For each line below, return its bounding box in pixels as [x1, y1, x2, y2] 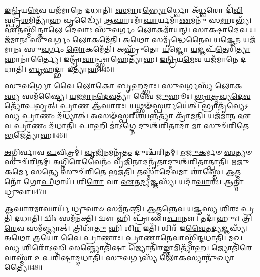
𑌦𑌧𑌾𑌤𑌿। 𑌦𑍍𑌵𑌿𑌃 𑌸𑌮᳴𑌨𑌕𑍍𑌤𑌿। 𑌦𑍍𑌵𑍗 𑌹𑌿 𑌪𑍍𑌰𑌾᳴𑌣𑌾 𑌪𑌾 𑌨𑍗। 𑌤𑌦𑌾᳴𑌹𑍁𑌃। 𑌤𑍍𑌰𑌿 [14, 213, 252, 223]
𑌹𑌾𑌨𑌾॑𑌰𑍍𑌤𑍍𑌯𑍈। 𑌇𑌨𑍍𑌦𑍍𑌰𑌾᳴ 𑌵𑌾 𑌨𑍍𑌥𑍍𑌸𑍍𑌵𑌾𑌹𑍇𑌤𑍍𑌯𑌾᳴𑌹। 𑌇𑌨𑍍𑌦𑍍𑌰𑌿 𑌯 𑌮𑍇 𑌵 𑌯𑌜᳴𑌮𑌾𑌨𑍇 [4, 53, 238, 64]
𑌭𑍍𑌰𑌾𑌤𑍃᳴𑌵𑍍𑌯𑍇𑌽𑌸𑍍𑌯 [201, 100, 248, 111]
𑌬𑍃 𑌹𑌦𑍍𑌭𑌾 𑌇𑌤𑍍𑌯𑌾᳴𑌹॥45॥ [29, 63, 114, 74]
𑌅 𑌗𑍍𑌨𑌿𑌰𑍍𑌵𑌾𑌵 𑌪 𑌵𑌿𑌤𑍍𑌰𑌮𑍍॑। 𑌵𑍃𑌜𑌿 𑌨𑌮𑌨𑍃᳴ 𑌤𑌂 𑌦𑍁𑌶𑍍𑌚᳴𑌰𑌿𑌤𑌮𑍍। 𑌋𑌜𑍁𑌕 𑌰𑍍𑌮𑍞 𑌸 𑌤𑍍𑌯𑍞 [4, 146, 252, 157]
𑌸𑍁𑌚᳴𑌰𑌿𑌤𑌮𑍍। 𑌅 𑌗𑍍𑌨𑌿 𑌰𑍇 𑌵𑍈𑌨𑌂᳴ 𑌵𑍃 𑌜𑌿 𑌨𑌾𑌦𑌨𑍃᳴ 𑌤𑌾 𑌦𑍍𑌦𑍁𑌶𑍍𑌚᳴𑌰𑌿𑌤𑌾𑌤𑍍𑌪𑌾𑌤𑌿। [4, 156, 229, 167]
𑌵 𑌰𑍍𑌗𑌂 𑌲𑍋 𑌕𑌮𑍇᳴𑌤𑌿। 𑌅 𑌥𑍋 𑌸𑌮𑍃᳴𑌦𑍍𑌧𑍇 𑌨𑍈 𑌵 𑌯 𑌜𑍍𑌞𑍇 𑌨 [47, 34, 241, 44]
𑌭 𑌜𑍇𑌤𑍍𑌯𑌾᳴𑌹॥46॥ [4, 130, 67, 140]
